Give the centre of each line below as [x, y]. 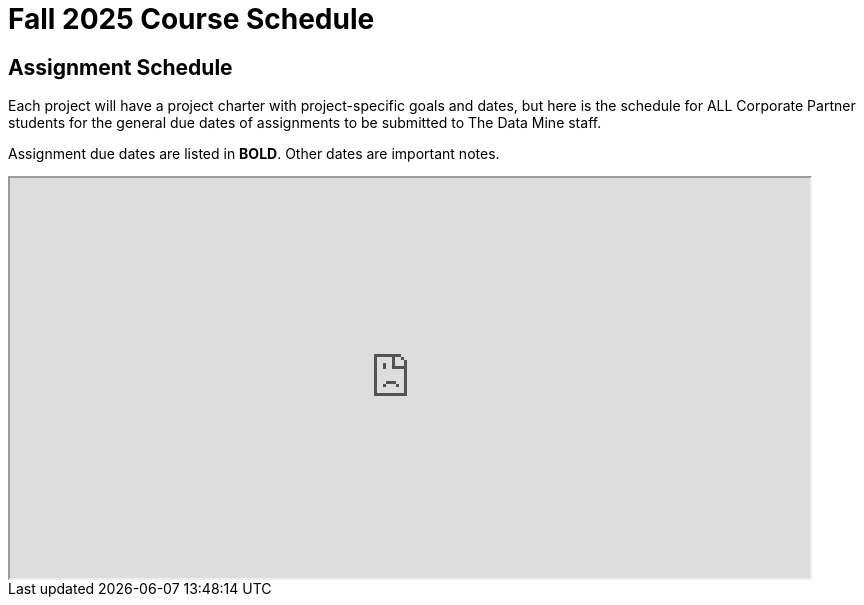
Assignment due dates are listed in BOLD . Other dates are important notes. [254, 154]
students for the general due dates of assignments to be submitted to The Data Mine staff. [305, 123]
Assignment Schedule [120, 67]
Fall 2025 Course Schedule [191, 19]
